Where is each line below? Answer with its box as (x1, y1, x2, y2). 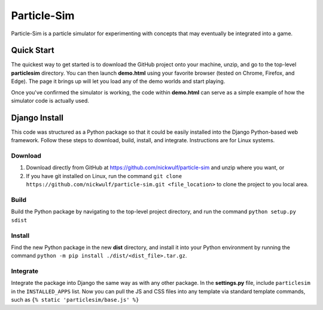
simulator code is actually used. (11, 97, 90, 105)
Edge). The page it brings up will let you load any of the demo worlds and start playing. (11, 78, 226, 85)
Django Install (11, 112, 64, 122)
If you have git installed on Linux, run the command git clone (26, 172, 182, 179)
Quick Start (11, 45, 54, 56)
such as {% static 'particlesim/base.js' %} (11, 296, 139, 303)
